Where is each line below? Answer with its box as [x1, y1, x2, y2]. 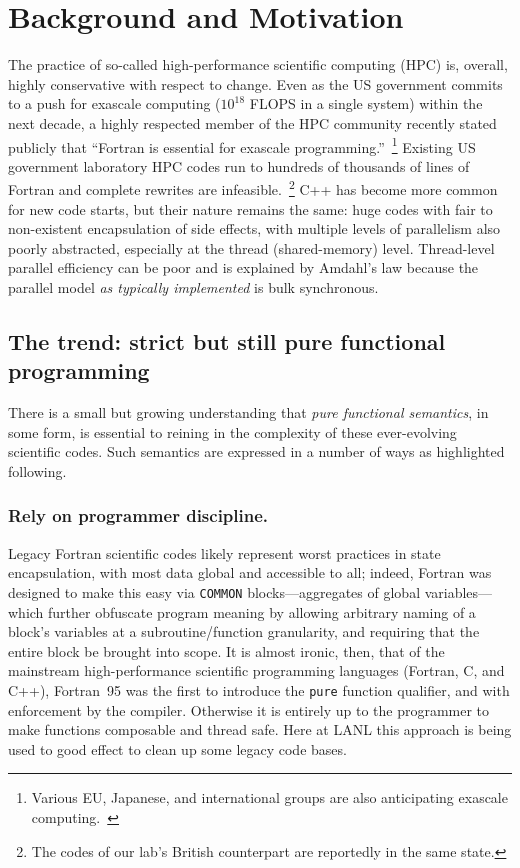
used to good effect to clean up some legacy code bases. [8, 738, 347, 759]
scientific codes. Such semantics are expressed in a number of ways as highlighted [8, 441, 505, 462]
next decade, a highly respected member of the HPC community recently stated [8, 112, 497, 133]
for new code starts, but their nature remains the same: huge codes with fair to [8, 198, 493, 219]
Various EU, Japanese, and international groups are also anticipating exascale [31, 787, 508, 808]
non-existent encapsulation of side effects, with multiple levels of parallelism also [8, 218, 501, 239]
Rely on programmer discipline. [8, 503, 269, 528]
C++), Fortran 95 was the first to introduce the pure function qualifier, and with [8, 679, 510, 700]
